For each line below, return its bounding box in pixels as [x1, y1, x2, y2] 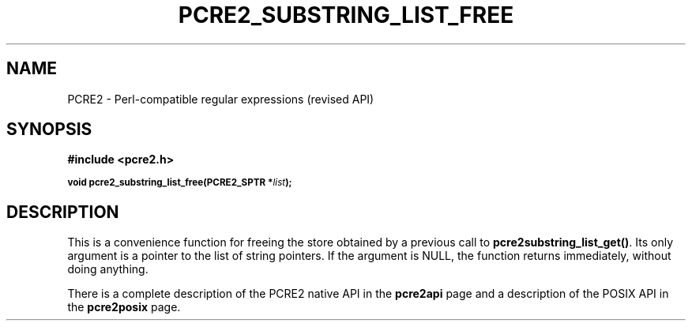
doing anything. [67, 262, 149, 276]
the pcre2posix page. [67, 300, 181, 314]
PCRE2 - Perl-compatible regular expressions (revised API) [67, 92, 374, 106]
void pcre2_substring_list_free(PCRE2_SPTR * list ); [67, 177, 292, 189]
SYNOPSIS [6, 119, 92, 140]
